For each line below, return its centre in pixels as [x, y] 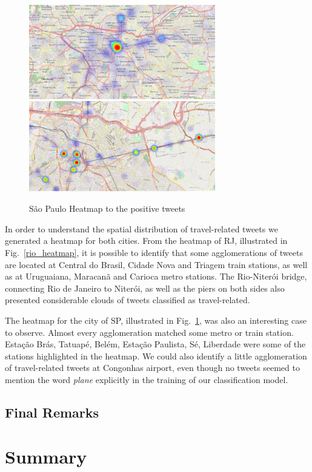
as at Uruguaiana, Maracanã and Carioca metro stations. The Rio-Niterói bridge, [156, 276]
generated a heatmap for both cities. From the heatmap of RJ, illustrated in [146, 241]
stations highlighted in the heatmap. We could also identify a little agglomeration [156, 356]
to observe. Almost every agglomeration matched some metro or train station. [149, 332]
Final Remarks [52, 412]
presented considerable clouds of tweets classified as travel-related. [128, 300]
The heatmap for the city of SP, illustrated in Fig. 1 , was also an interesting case [156, 320]
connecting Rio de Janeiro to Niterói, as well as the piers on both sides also [145, 288]
